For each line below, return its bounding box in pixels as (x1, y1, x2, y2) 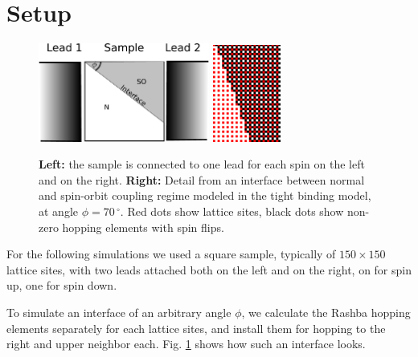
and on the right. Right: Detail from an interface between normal (39, 171, 365, 188)
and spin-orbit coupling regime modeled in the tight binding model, (39, 187, 371, 204)
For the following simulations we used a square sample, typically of (6, 245, 336, 262)
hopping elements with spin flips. (62, 218, 224, 235)
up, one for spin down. (6, 277, 117, 294)
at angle (39, 202, 78, 219)
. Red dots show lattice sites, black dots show (120, 202, 344, 219)
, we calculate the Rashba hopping (241, 303, 411, 320)
